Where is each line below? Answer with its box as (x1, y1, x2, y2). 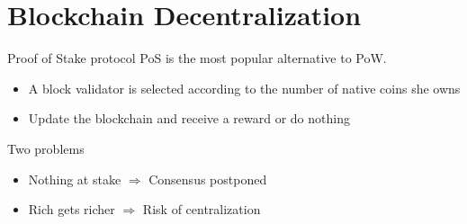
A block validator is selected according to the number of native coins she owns (28, 78, 461, 97)
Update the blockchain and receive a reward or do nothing (28, 109, 350, 128)
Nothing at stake (28, 169, 121, 188)
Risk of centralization (142, 200, 261, 219)
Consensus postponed (148, 169, 267, 188)
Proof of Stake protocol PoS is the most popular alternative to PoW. (7, 49, 387, 67)
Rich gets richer (28, 200, 115, 219)
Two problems (7, 139, 85, 157)
